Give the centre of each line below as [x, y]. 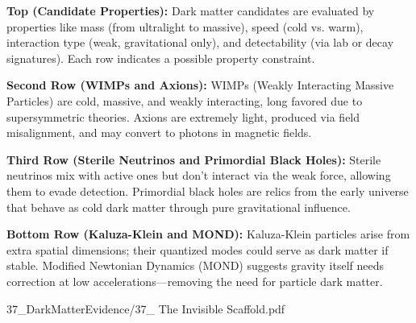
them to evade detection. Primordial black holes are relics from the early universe [208, 190]
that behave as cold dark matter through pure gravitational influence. [179, 207]
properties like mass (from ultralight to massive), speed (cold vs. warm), [185, 26]
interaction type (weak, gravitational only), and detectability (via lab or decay [200, 42]
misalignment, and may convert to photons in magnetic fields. [159, 133]
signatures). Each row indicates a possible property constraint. [161, 58]
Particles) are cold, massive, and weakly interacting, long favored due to [185, 100]
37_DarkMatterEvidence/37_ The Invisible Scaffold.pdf [146, 308]
